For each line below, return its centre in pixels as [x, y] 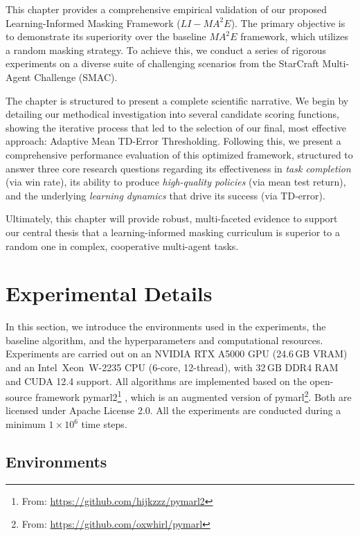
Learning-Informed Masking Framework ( [93, 23]
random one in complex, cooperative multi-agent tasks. [122, 245]
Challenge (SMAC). [76, 77]
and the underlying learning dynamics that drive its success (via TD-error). [165, 195]
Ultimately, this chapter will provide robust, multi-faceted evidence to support [172, 218]
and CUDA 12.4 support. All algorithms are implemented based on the [156, 381]
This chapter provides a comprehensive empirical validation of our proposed [166, 9]
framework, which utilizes [294, 36]
